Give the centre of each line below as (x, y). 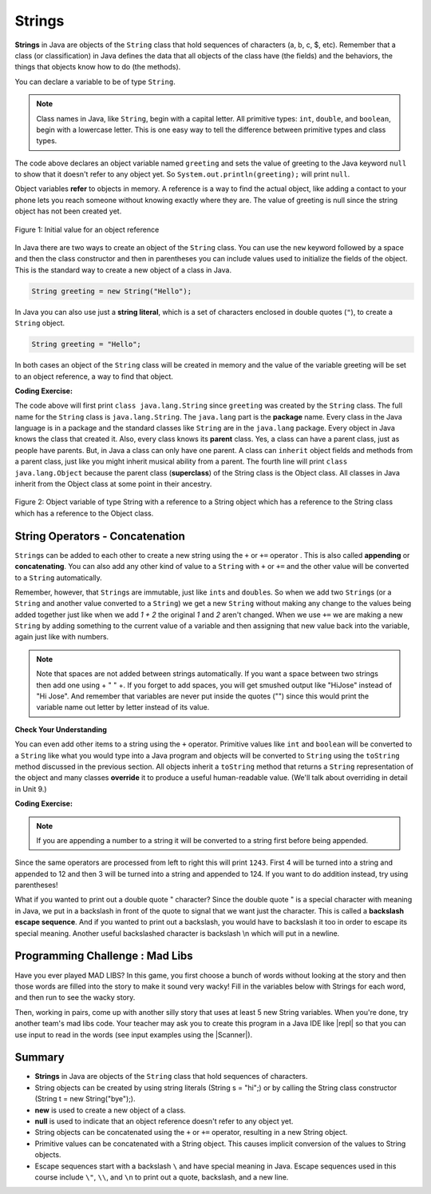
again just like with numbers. (62, 637)
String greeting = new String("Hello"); (111, 291)
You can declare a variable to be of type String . (95, 82)
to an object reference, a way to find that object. (94, 376)
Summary (40, 1058)
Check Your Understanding (61, 729)
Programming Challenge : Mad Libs (104, 956)
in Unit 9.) (31, 789)
